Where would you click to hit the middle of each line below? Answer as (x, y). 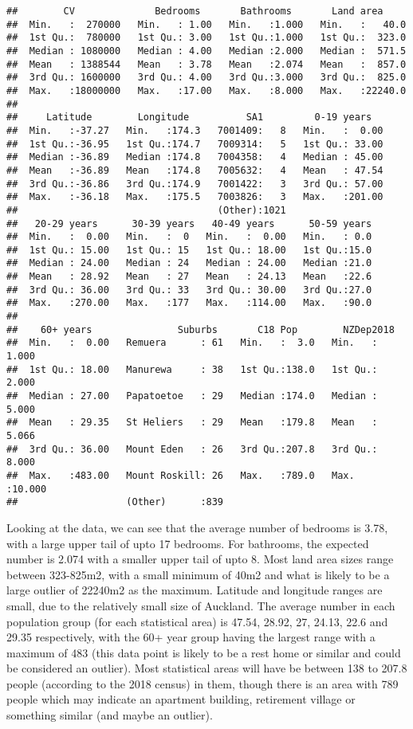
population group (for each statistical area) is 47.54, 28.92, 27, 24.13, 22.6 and (197, 621)
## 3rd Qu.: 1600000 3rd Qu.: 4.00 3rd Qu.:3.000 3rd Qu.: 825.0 (206, 78)
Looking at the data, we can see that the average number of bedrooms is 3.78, (197, 527)
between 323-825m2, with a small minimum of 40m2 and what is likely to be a (198, 574)
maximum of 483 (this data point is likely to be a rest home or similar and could (204, 652)
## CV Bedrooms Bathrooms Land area (195, 11)
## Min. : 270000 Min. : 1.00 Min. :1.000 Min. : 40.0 (206, 24)
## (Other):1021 (146, 210)
